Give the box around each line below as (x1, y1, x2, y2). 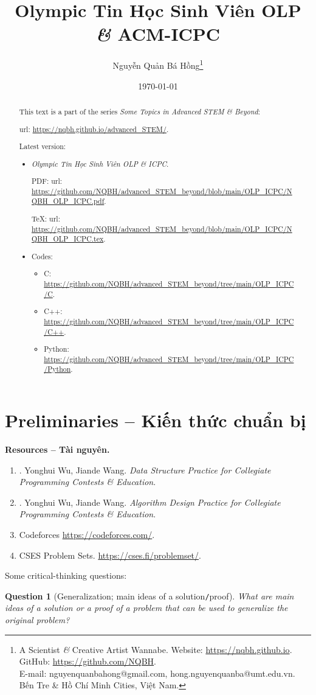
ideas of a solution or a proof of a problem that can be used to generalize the (5, 601, 288, 614)
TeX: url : (32, 214, 60, 223)
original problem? (5, 613, 70, 626)
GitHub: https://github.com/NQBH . (19, 655, 157, 668)
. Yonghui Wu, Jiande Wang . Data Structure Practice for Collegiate (19, 463, 271, 476)
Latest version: (19, 141, 66, 152)
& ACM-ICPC (95, 21, 221, 47)
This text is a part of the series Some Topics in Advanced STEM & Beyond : (19, 106, 260, 116)
